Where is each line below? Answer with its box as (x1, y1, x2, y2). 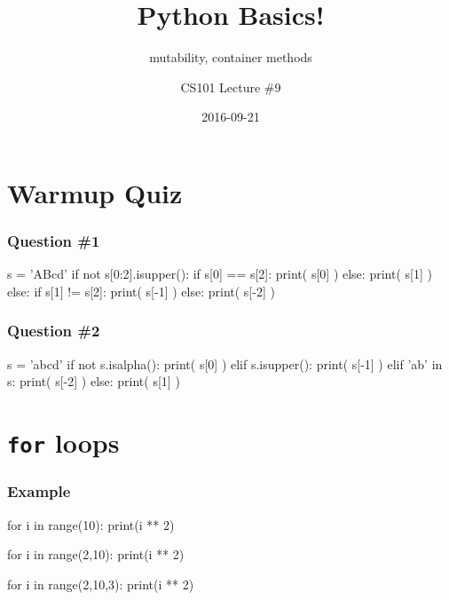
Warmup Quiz (7, 174, 183, 210)
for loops (7, 424, 120, 461)
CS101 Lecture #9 (180, 77, 281, 96)
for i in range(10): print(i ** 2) (7, 515, 175, 533)
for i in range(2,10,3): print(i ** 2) (7, 574, 194, 593)
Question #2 (7, 320, 100, 342)
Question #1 (7, 230, 100, 252)
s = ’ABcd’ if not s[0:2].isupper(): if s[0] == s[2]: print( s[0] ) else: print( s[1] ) (7, 264, 432, 283)
